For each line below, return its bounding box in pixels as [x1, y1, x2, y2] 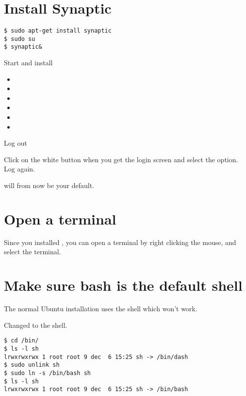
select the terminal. [4, 246, 61, 257]
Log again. [4, 164, 35, 174]
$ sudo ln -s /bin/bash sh [4, 369, 91, 377]
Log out [4, 138, 27, 148]
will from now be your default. [4, 180, 94, 190]
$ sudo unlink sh [4, 361, 60, 369]
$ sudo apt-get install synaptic [4, 27, 112, 35]
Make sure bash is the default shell [4, 275, 243, 295]
